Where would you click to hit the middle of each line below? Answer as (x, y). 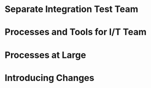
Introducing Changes (49, 78)
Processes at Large (45, 55)
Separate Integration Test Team (71, 9)
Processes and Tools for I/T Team (76, 32)
